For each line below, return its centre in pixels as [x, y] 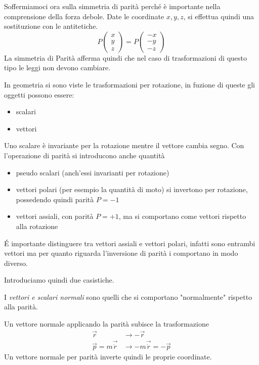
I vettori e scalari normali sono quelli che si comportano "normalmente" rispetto [128, 296]
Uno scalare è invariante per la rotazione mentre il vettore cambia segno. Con [124, 145]
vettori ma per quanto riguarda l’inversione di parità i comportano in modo [121, 253]
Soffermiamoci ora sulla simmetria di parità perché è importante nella [112, 6]
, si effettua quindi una [219, 16]
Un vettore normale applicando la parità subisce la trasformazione [106, 324]
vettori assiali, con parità [55, 216]
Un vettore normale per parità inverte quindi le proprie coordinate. [108, 357]
